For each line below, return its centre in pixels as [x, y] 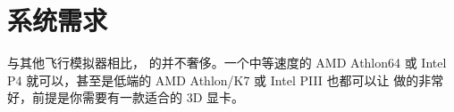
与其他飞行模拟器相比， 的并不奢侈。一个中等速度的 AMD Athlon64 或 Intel [227, 63]
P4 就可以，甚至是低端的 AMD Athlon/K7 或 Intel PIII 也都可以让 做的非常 [226, 80]
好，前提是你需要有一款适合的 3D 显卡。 [126, 97]
